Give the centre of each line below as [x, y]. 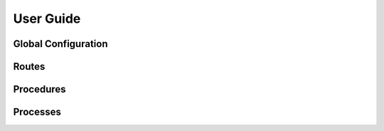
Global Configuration [60, 44]
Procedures [40, 89]
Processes [37, 112]
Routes [29, 67]
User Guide [47, 19]
